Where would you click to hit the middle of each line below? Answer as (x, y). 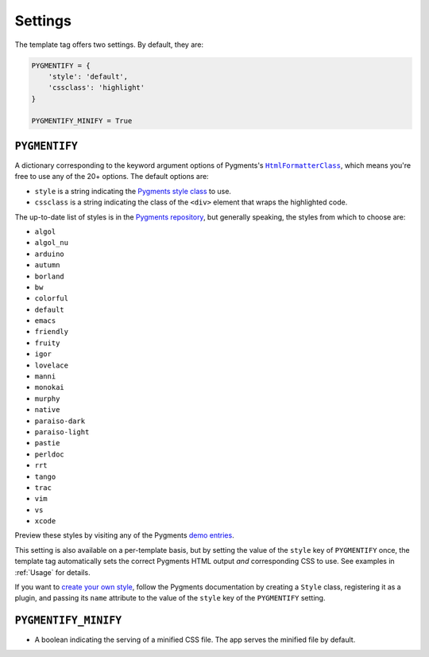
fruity (47, 343)
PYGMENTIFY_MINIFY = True (82, 121)
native (47, 410)
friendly (52, 332)
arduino (50, 254)
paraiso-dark (60, 421)
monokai (50, 387)
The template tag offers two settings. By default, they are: (109, 45)
